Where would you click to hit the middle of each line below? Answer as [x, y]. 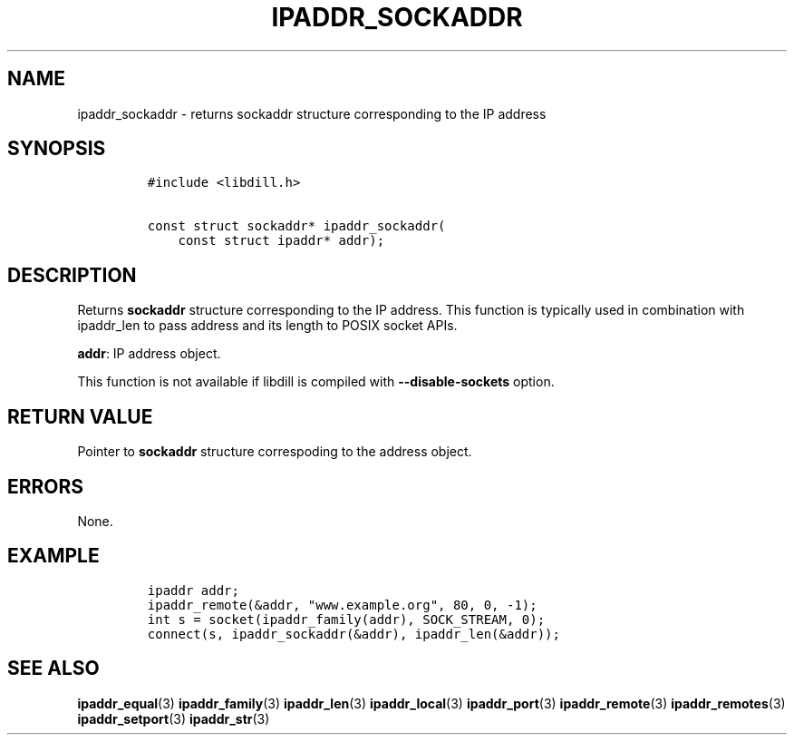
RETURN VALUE [80, 416]
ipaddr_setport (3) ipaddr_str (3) [174, 718]
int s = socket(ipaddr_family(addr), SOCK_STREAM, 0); [346, 619]
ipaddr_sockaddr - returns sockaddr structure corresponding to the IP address [312, 113]
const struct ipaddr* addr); [281, 241]
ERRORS [46, 486]
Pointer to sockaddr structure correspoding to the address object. [275, 452]
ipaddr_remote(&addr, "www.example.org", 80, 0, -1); [342, 605]
